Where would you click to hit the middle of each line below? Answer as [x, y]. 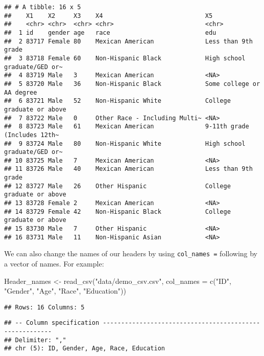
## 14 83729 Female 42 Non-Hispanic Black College [117, 212]
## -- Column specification [52, 323]
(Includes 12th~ [32, 135]
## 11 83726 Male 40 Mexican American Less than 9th [128, 169]
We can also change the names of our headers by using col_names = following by [131, 253]
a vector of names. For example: [54, 264]
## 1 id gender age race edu [110, 32]
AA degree [21, 92]
